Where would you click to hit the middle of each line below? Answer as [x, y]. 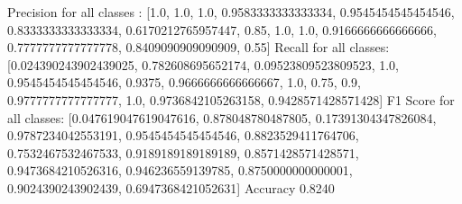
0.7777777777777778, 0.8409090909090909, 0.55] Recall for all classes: [199, 47]
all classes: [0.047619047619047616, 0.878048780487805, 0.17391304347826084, [222, 117]
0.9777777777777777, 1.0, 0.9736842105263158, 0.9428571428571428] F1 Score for [231, 99]
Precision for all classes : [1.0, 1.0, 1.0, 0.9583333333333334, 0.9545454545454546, [231, 12]
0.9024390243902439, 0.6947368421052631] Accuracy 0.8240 [171, 187]
